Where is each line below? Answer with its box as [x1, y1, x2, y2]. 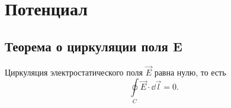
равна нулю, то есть [154, 66, 226, 78]
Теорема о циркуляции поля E [5, 37, 182, 55]
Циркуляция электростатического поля [5, 66, 143, 78]
